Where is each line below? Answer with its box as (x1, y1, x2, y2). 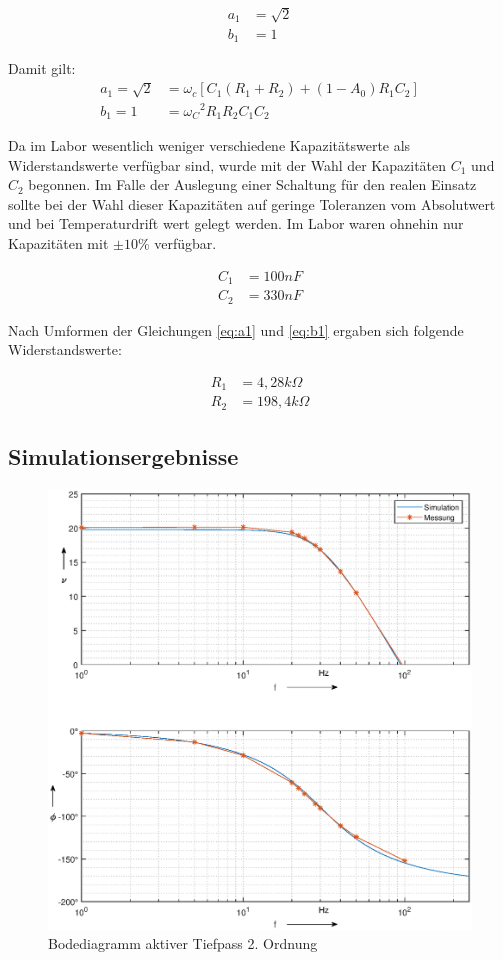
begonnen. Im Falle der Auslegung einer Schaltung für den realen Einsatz (28, 174, 477, 195)
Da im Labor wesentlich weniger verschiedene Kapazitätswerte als (8, 135, 411, 156)
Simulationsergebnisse (8, 441, 239, 472)
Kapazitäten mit (8, 233, 109, 253)
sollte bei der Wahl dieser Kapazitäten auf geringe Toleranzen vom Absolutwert (8, 193, 496, 214)
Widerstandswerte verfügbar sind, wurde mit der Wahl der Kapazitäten (8, 154, 447, 175)
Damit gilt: (8, 58, 76, 79)
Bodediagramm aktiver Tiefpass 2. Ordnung (48, 933, 318, 954)
